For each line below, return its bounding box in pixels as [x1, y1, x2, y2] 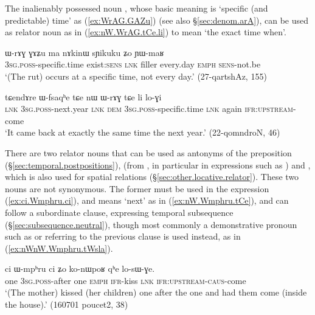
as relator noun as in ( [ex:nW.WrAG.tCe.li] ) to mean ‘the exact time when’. [5, 26, 286, 38]
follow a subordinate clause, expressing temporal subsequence [5, 206, 234, 218]
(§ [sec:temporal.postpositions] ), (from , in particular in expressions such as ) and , [5, 158, 311, 171]
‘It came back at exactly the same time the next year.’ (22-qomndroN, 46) [5, 126, 280, 139]
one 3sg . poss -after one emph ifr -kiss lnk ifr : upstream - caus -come [5, 274, 246, 286]
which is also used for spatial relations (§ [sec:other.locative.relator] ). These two [5, 170, 299, 183]
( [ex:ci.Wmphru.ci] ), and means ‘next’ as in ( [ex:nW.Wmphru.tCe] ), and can [5, 194, 289, 207]
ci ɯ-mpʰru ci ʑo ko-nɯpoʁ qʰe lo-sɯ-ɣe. [5, 262, 155, 275]
